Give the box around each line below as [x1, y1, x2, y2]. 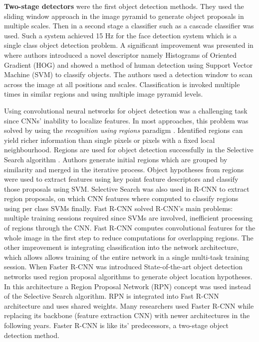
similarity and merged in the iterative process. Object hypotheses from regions [4, 164, 244, 174]
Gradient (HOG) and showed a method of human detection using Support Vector [4, 59, 253, 70]
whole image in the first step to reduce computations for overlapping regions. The [4, 232, 254, 242]
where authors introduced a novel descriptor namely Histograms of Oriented [4, 49, 237, 60]
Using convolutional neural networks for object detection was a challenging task [4, 105, 248, 115]
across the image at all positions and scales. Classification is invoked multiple [4, 79, 240, 89]
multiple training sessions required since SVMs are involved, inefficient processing [4, 213, 253, 223]
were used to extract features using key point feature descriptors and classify [4, 174, 239, 184]
